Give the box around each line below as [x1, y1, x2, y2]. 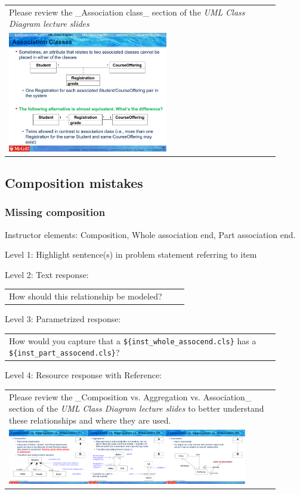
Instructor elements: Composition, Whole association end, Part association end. [5, 228, 296, 240]
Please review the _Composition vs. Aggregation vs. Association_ [9, 390, 252, 403]
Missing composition [5, 205, 106, 220]
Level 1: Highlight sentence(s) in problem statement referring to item [5, 248, 257, 261]
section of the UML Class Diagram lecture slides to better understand [9, 402, 264, 415]
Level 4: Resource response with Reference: [5, 369, 162, 381]
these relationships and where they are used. [9, 413, 171, 426]
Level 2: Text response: [5, 268, 89, 280]
